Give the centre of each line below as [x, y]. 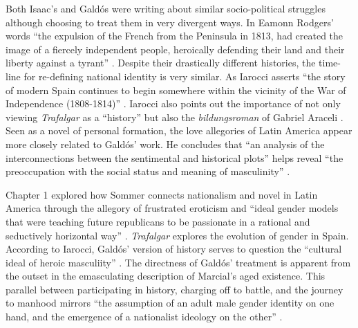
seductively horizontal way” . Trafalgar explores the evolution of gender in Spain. [177, 235]
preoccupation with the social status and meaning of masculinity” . [148, 171]
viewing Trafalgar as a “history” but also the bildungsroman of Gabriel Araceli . [175, 117]
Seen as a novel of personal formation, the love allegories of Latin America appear [179, 130]
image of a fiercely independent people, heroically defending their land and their [175, 49]
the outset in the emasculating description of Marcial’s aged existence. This [166, 276]
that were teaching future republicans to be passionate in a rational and [158, 221]
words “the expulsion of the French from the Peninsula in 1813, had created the [175, 36]
